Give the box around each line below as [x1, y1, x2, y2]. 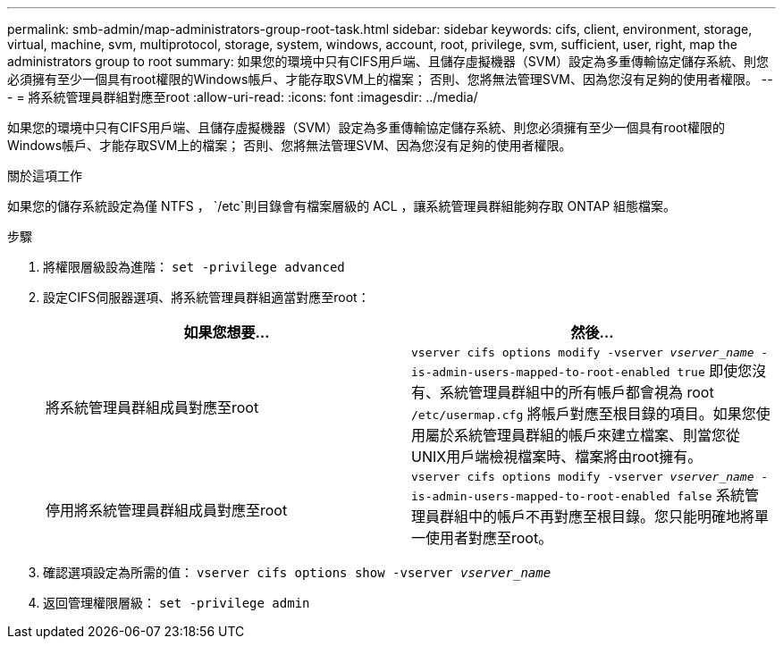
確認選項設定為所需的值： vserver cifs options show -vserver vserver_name [43, 565, 551, 580]
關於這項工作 [7, 168, 82, 183]
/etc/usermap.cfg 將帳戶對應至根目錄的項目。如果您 [411, 405, 756, 423]
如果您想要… [183, 323, 270, 341]
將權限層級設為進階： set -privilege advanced [43, 259, 345, 274]
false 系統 [677, 486, 745, 504]
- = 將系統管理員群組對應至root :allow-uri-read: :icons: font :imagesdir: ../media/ [7, 89, 478, 105]
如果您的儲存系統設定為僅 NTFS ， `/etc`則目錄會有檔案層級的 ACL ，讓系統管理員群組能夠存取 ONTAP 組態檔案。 [7, 198, 677, 214]
